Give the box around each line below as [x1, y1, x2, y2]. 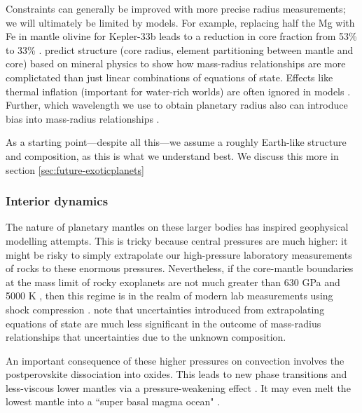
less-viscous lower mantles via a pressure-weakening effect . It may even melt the [6, 380, 351, 395]
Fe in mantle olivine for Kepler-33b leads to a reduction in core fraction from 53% [6, 29, 357, 43]
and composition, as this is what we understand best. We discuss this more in [6, 148, 339, 163]
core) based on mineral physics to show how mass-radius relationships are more [6, 56, 346, 71]
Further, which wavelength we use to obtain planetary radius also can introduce [6, 97, 348, 112]
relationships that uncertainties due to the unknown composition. [6, 330, 286, 344]
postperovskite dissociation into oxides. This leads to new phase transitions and [6, 367, 347, 381]
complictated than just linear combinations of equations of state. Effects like [6, 69, 333, 84]
